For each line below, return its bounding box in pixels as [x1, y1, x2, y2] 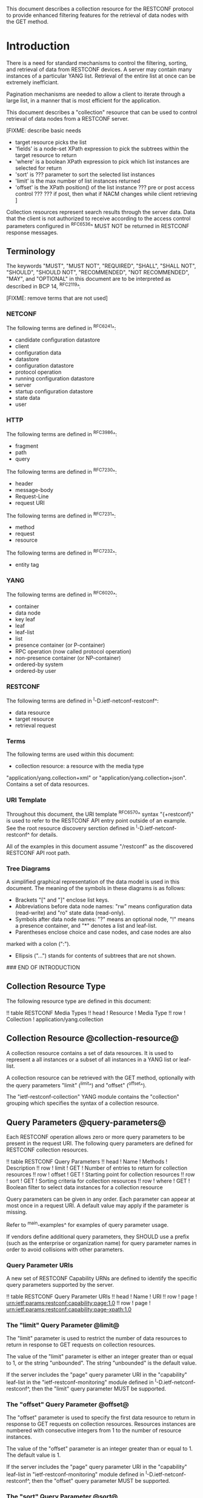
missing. [6, 1209, 27, 1216]
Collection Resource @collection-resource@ [6, 1033, 179, 1044]
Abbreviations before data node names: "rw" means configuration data [15, 903, 193, 910]
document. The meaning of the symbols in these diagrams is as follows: [6, 885, 186, 892]
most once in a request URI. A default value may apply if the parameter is [6, 1202, 189, 1209]
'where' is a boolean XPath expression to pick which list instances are [15, 158, 190, 165]
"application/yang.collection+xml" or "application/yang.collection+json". [6, 774, 187, 781]
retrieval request [15, 721, 56, 729]
